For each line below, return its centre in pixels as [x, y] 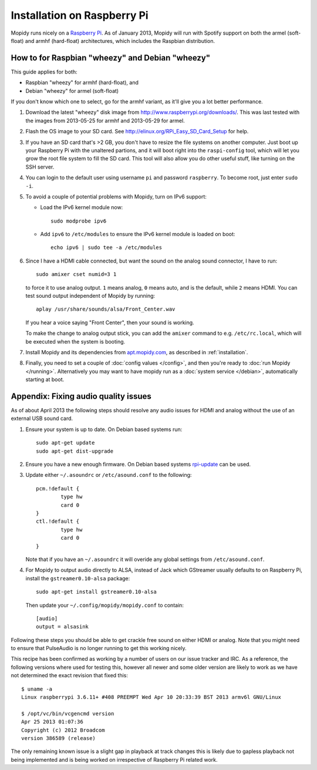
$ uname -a [37, 689]
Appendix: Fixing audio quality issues [81, 396]
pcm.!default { [58, 488]
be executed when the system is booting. [75, 341]
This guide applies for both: [44, 72]
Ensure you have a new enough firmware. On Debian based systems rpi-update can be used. [138, 465]
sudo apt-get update [65, 443]
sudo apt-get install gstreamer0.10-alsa [96, 592]
